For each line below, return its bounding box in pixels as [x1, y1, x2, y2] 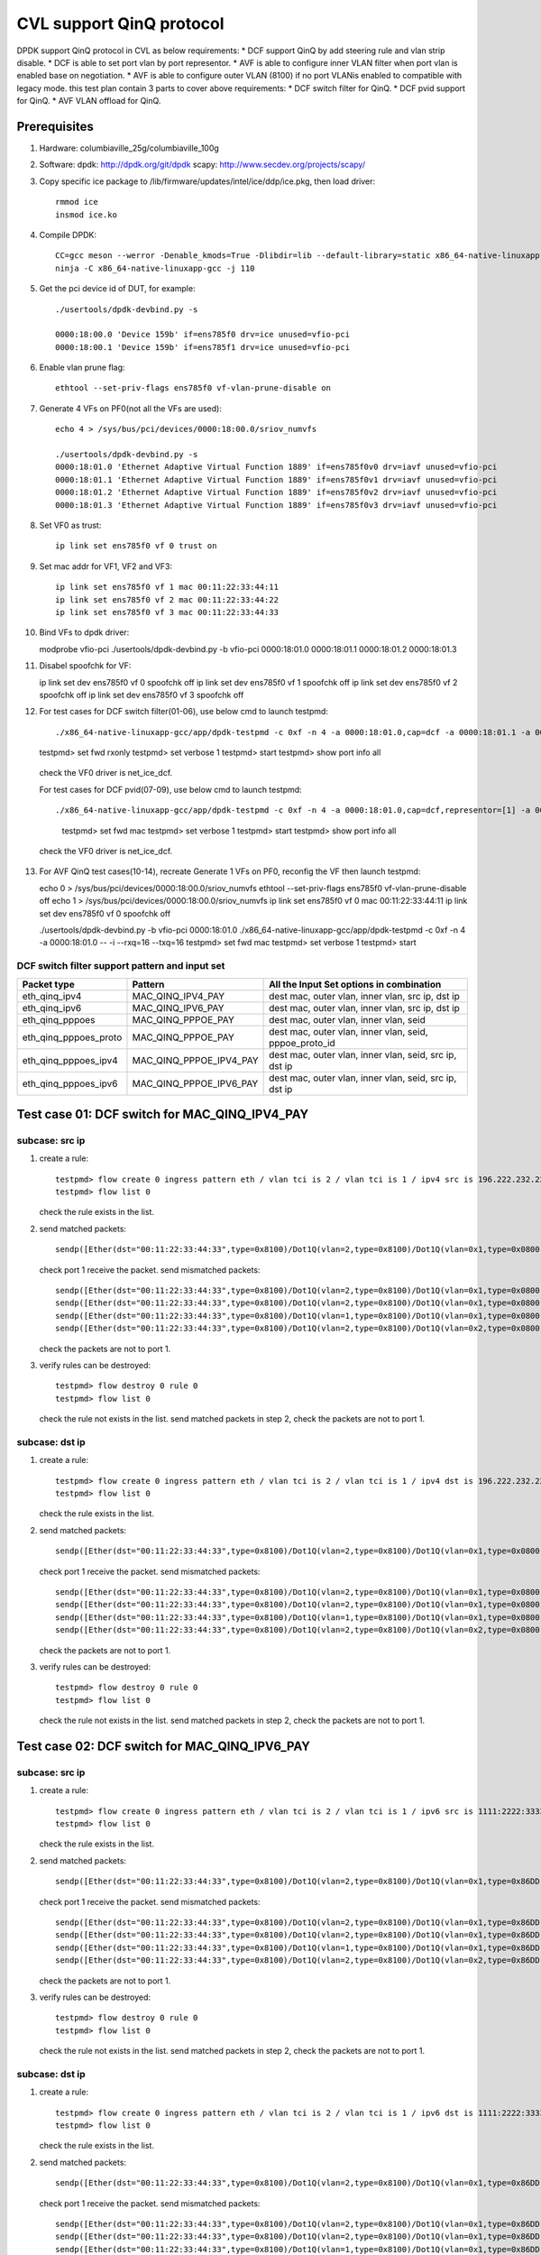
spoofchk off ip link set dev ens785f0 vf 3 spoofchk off [39, 689, 244, 700]
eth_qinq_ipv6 [22, 1001, 82, 1014]
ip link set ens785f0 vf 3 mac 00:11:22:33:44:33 [55, 607, 280, 617]
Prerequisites [16, 118, 94, 134]
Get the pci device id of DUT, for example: [39, 283, 196, 294]
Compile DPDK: [39, 229, 96, 240]
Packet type [22, 978, 76, 990]
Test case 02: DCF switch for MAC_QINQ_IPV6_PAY [16, 1738, 311, 1753]
